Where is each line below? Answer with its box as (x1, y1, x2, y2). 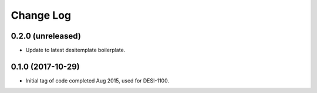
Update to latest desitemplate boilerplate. (25, 47, 126, 54)
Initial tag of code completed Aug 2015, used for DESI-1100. (25, 77, 170, 84)
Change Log (11, 9, 72, 22)
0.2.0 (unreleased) (11, 31, 82, 41)
